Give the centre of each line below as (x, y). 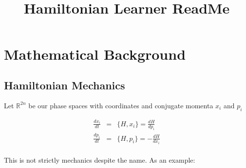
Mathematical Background (95, 54)
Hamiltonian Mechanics (65, 85)
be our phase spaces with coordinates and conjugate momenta (121, 105)
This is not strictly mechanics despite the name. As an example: (100, 160)
